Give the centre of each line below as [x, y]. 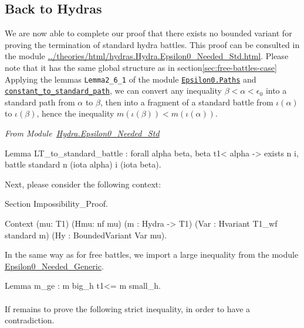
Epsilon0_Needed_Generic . [54, 266]
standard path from [40, 102]
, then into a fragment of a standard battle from [187, 102]
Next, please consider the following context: [83, 184]
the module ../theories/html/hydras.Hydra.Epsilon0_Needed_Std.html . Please [147, 56]
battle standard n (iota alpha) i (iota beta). [83, 164]
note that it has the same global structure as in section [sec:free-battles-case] [141, 67]
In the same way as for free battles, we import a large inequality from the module [152, 254]
